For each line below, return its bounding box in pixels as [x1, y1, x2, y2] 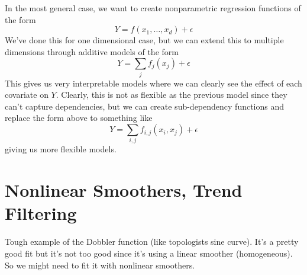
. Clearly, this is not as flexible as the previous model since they [56, 88, 287, 101]
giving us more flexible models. [5, 143, 117, 155]
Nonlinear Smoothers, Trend [5, 178, 243, 202]
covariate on [5, 88, 49, 101]
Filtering [5, 201, 77, 225]
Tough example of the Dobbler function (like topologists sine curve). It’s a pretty [5, 235, 299, 248]
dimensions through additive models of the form [5, 45, 179, 57]
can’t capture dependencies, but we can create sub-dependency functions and [5, 100, 285, 112]
